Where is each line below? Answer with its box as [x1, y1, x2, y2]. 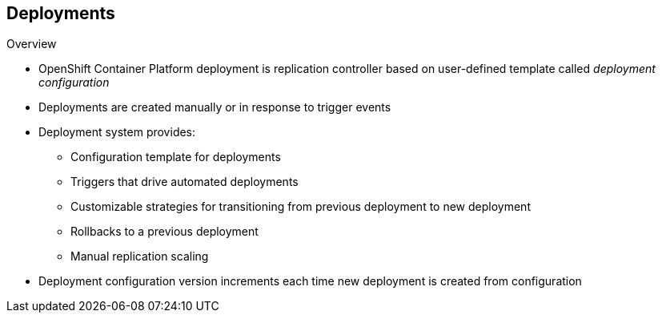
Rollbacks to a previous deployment [70, 224, 259, 239]
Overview [6, 37, 57, 51]
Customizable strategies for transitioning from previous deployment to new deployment [70, 200, 531, 214]
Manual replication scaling [70, 249, 209, 264]
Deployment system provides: [38, 125, 196, 139]
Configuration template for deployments [70, 150, 281, 164]
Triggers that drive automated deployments [70, 175, 299, 189]
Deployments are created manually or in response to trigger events [38, 100, 391, 115]
